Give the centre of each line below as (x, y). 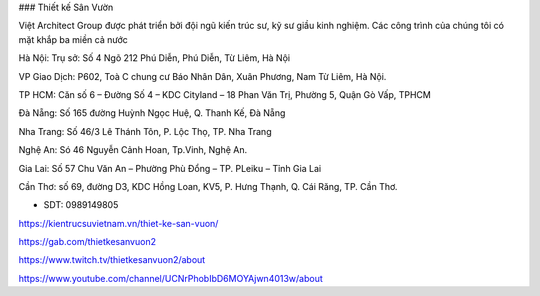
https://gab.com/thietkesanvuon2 (87, 242)
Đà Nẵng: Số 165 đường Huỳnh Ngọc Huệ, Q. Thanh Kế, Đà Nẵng (152, 113)
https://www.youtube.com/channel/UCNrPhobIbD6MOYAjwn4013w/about (171, 278)
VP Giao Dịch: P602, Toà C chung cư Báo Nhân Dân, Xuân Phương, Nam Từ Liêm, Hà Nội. (202, 76)
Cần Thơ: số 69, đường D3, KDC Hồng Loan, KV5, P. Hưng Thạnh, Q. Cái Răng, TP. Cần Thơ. (208, 186)
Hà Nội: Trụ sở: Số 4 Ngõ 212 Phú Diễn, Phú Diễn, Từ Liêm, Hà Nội (154, 58)
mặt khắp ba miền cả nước (73, 39)
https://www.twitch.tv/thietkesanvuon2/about (112, 260)
